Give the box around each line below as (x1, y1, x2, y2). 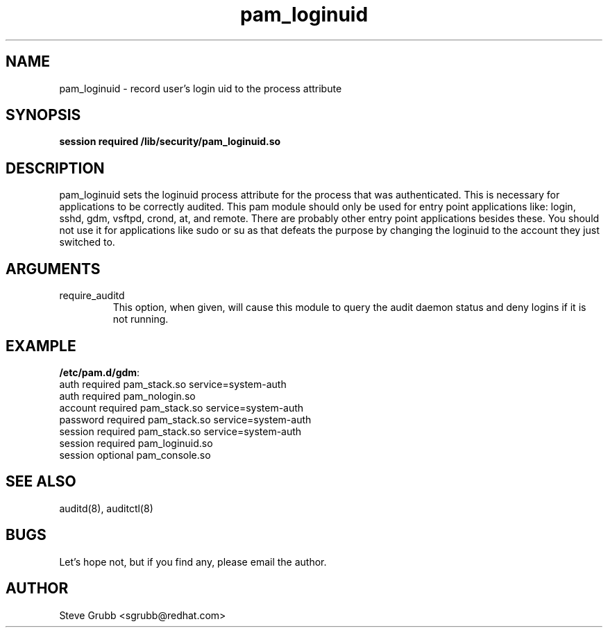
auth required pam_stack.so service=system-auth (59, 378, 287, 390)
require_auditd (59, 289, 125, 302)
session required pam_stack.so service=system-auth (59, 425, 302, 437)
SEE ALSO (6, 473, 76, 491)
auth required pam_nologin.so (59, 389, 196, 402)
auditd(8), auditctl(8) (59, 502, 153, 514)
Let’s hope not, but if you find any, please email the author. (59, 555, 327, 568)
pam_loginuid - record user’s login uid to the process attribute (59, 82, 342, 94)
